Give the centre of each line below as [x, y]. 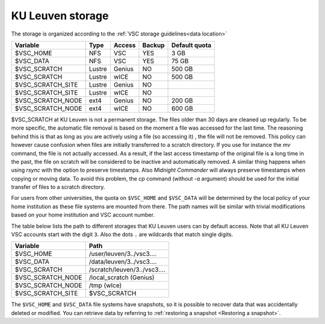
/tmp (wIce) [105, 285]
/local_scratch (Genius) [122, 278]
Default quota [191, 45]
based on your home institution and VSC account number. [83, 215]
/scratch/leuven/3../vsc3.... [127, 270]
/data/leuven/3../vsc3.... [123, 262]
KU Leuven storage [60, 16]
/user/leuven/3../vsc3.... [122, 254]
